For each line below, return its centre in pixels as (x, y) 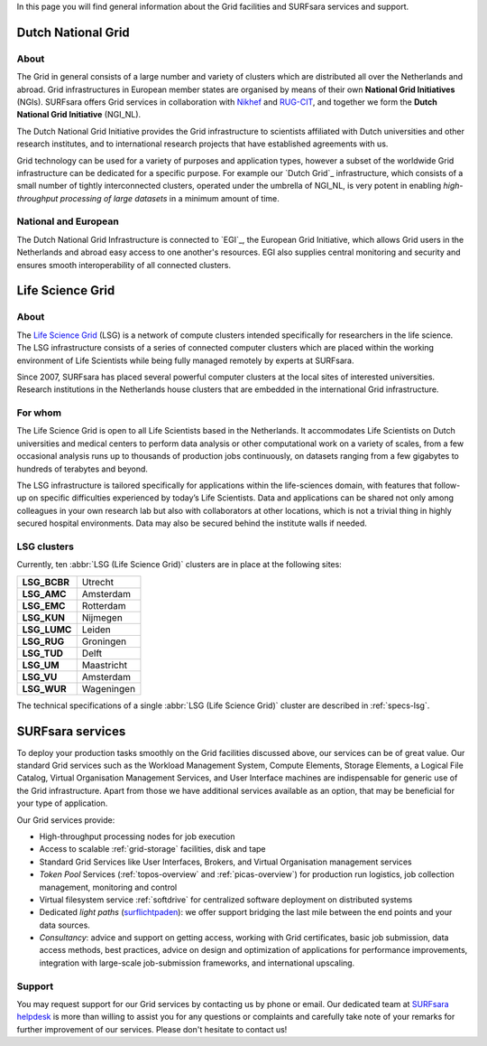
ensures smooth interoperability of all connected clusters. (124, 265)
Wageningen (108, 688)
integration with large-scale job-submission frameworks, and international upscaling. (197, 963)
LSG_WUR (44, 688)
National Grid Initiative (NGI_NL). (79, 115)
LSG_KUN (43, 617)
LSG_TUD (42, 653)
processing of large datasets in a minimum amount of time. (170, 198)
